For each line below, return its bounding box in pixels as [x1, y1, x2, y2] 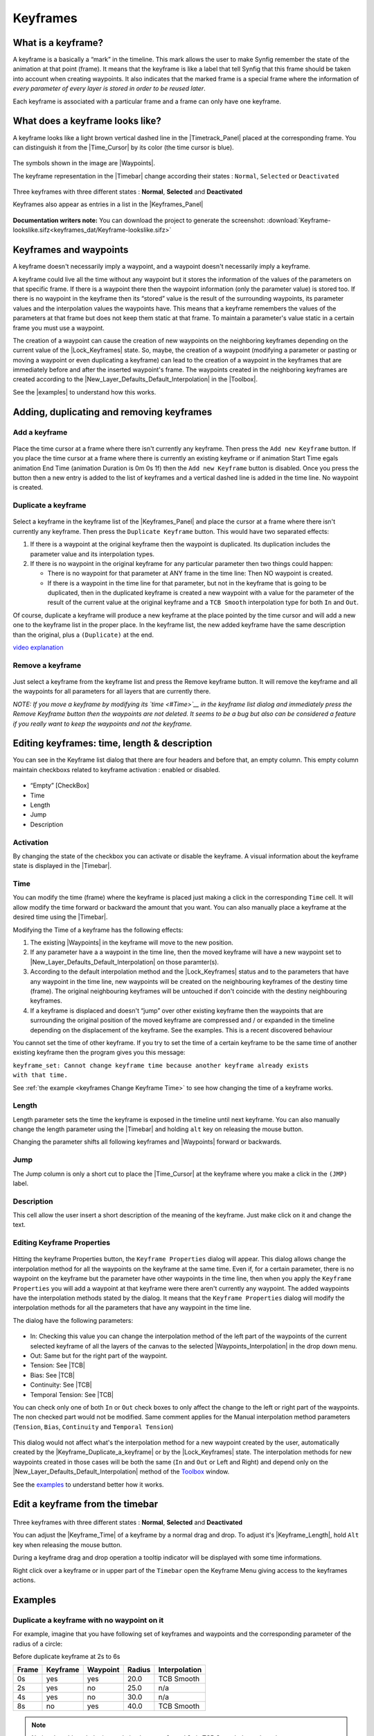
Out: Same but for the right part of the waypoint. [30, 1351, 168, 1360]
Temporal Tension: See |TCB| [30, 1390, 114, 1399]
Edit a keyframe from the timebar [12, 1499, 159, 1510]
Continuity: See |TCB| [30, 1380, 93, 1389]
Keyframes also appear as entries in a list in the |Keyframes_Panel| [12, 200, 204, 208]
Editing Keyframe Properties [12, 1238, 111, 1248]
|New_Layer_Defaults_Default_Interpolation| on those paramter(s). [30, 958, 220, 966]
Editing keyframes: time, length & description [12, 737, 213, 749]
